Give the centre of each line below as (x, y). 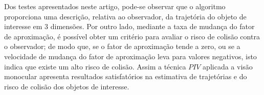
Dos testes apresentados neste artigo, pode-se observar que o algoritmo (115, 6)
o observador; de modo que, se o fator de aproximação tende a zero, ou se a (122, 46)
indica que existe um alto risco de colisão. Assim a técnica (95, 66)
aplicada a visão (228, 66)
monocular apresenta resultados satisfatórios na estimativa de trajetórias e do (126, 76)
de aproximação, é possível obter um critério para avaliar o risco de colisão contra (132, 36)
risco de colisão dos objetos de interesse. (67, 86)
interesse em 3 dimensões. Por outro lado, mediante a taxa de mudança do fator (129, 26)
